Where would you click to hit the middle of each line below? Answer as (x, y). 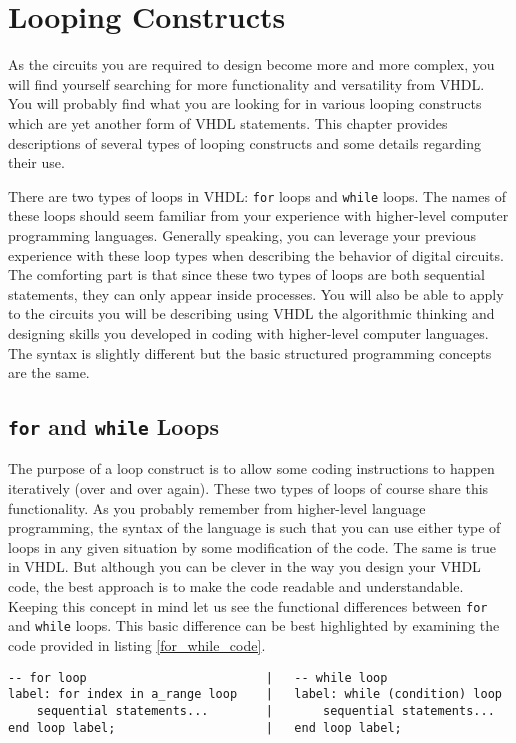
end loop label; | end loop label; (205, 727)
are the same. (49, 372)
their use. (36, 162)
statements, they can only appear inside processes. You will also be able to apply (256, 293)
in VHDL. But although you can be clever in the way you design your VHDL (244, 566)
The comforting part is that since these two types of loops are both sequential (246, 274)
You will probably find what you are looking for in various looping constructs (245, 103)
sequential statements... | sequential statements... (265, 710)
